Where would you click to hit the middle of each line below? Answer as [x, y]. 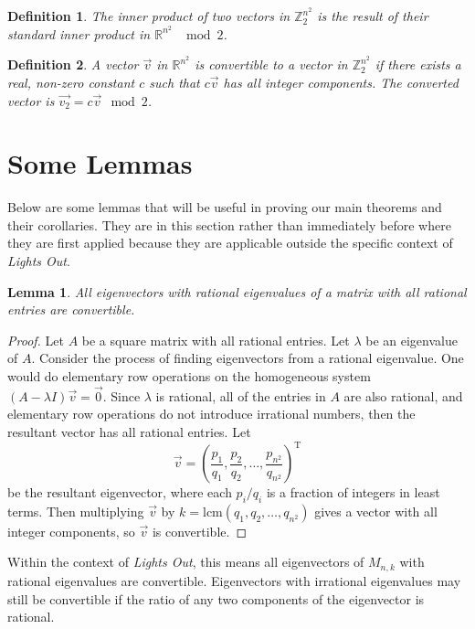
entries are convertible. [71, 309]
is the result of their [373, 16]
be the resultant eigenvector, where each [120, 492]
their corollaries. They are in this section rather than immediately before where [229, 224]
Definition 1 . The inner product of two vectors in [149, 16]
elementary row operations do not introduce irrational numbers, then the [211, 414]
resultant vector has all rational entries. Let [129, 431]
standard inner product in [79, 33]
